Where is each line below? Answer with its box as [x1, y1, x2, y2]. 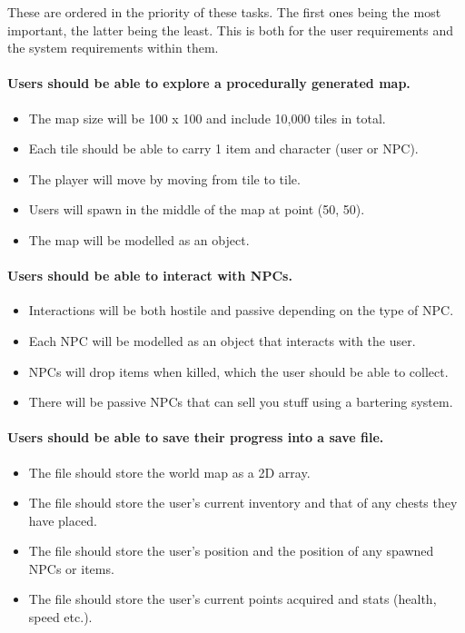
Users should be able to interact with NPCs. [7, 266, 292, 285]
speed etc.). [28, 608, 93, 627]
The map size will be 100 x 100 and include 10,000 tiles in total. [28, 108, 386, 127]
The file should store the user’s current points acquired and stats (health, [28, 589, 437, 608]
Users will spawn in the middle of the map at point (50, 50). [28, 200, 365, 219]
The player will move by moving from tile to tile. [28, 169, 301, 188]
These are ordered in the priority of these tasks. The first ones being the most [7, 3, 441, 21]
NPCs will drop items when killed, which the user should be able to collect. [28, 361, 449, 381]
